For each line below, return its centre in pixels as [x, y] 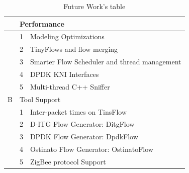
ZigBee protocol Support [68, 161]
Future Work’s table [94, 6]
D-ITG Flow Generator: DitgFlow [82, 124]
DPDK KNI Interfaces [64, 74]
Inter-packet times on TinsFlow [78, 111]
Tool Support [40, 99]
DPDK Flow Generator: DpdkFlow [84, 137]
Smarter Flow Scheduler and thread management [106, 62]
